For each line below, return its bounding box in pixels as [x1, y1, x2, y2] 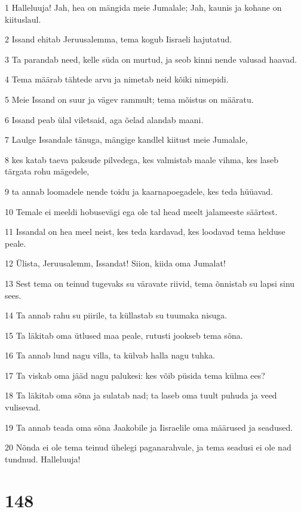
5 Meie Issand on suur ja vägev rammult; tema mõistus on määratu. [5, 93, 254, 105]
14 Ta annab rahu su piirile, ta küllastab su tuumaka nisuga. [5, 309, 228, 321]
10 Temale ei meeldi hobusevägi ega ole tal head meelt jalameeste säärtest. [5, 205, 278, 217]
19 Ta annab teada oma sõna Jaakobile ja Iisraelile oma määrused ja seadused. [5, 421, 293, 433]
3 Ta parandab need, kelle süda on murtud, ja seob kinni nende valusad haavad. [5, 53, 297, 65]
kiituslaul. [5, 13, 41, 25]
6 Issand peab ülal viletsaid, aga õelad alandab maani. [5, 113, 204, 125]
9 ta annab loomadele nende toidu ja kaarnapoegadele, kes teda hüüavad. [5, 185, 273, 197]
